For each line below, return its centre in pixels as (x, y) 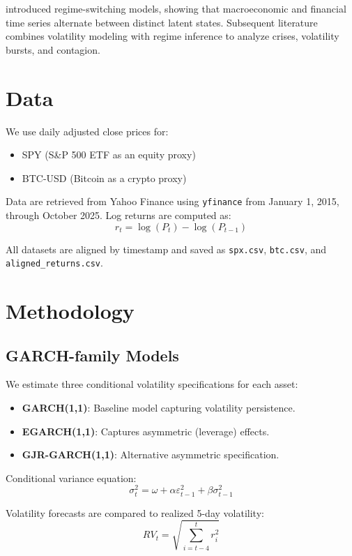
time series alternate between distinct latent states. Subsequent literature (162, 22)
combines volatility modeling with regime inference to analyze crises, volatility (173, 36)
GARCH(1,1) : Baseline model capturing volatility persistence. (159, 408)
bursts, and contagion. (53, 49)
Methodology (70, 311)
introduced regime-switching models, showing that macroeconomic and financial (176, 8)
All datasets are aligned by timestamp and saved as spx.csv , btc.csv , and (166, 249)
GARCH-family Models (92, 355)
